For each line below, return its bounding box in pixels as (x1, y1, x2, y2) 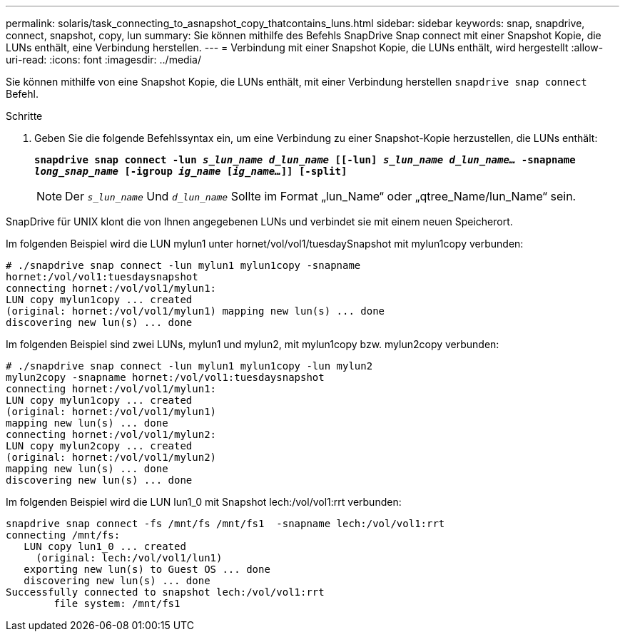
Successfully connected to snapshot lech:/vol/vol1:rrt (6, 586, 325, 598)
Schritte (6, 110, 43, 122)
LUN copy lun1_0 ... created (24, 541, 186, 552)
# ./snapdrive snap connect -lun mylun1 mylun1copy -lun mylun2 (6, 360, 373, 372)
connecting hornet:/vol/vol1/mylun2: (6, 429, 217, 440)
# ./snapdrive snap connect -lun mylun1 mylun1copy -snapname (6, 260, 361, 271)
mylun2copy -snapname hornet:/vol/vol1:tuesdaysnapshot (6, 372, 325, 383)
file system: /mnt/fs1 (54, 598, 181, 609)
